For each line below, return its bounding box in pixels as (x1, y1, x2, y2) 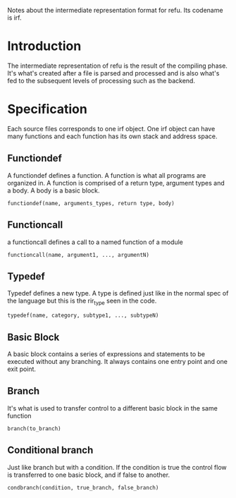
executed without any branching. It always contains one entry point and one (7, 357, 228, 365)
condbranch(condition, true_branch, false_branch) (7, 484, 159, 491)
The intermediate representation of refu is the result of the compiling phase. (7, 61, 228, 70)
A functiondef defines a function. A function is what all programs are (7, 171, 206, 179)
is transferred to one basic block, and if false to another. (7, 470, 170, 479)
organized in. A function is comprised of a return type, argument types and (7, 178, 225, 187)
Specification (7, 102, 88, 117)
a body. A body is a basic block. (7, 186, 100, 195)
